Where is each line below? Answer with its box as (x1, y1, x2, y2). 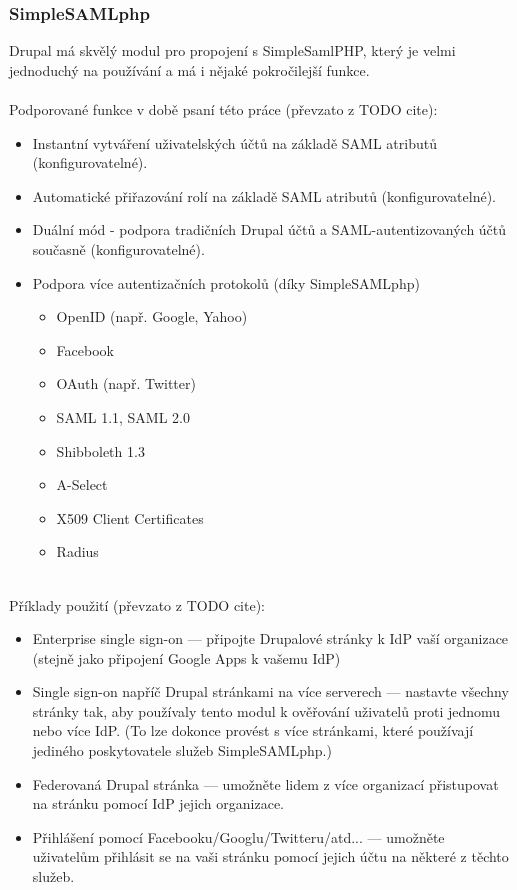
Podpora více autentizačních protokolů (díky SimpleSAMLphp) (32, 272, 420, 293)
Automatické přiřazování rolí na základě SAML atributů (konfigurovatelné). (32, 185, 497, 206)
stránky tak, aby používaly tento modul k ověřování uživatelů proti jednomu (32, 700, 501, 721)
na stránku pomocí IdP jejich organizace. (32, 793, 284, 814)
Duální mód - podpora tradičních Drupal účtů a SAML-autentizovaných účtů (32, 219, 507, 240)
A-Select (56, 474, 108, 495)
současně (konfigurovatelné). (32, 238, 205, 259)
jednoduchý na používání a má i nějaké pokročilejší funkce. (9, 59, 370, 80)
